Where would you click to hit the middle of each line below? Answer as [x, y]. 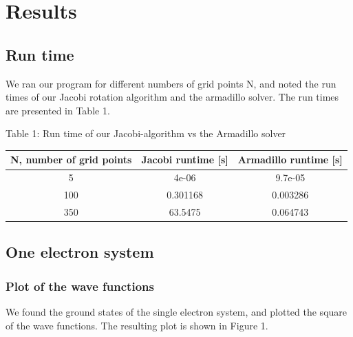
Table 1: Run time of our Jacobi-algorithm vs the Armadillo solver [146, 133]
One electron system [80, 252]
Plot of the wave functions [80, 286]
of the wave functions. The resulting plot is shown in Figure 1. [137, 325]
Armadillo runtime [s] [290, 160]
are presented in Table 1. [58, 110]
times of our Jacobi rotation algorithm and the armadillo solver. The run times [172, 97]
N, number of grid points [71, 160]
